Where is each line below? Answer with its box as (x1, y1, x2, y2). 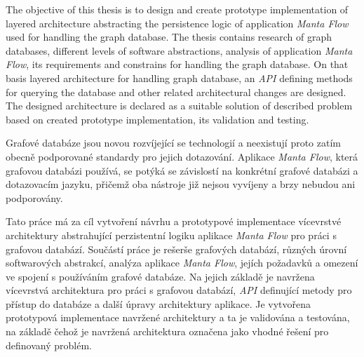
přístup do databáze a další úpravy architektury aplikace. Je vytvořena (6, 296, 311, 311)
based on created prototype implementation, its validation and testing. (6, 112, 309, 126)
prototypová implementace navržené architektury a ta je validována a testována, (6, 310, 350, 325)
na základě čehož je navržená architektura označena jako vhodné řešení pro (6, 324, 329, 339)
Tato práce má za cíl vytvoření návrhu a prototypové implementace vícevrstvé (6, 214, 342, 229)
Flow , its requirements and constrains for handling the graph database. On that (6, 57, 349, 72)
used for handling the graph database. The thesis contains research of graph (6, 29, 332, 44)
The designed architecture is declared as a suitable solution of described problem (6, 98, 353, 113)
